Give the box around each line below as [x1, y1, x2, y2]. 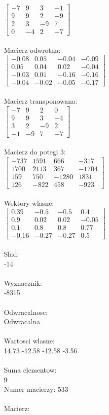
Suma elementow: [4, 365, 57, 375]
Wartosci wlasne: [4, 336, 55, 346]
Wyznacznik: [4, 277, 42, 288]
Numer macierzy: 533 [4, 384, 68, 394]
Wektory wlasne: [4, 197, 54, 208]
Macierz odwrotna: [4, 44, 61, 55]
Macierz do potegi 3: [4, 147, 66, 157]
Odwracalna [4, 316, 40, 327]
